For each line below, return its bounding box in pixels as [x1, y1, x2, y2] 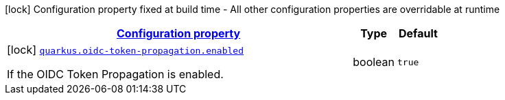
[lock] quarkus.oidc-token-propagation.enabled [7, 43, 244, 56]
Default [399, 27, 438, 40]
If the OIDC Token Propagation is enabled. [7, 67, 224, 81]
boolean [353, 55, 395, 69]
